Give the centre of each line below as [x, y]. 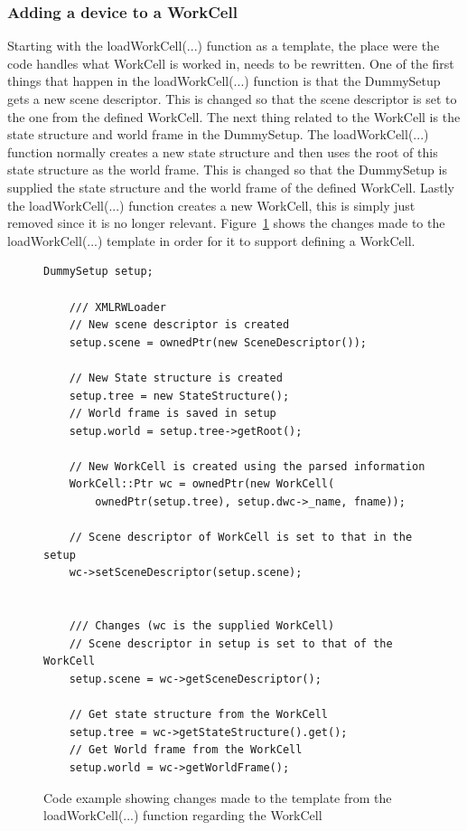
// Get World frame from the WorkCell [186, 750]
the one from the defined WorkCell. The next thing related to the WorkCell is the [234, 116]
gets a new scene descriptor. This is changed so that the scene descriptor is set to [232, 99]
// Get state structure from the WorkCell [198, 715]
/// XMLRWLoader [118, 307]
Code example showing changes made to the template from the [218, 797]
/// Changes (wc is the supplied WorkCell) [202, 626]
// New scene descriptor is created [179, 325]
